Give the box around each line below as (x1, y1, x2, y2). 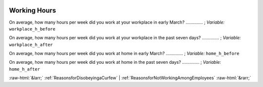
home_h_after (9, 66, 40, 72)
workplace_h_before (9, 26, 56, 31)
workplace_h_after (9, 42, 53, 47)
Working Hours (9, 6, 56, 14)
